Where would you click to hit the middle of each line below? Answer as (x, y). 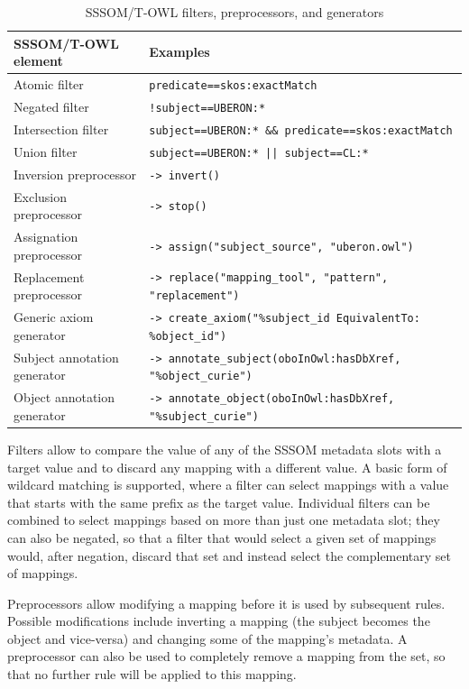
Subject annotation (66, 357)
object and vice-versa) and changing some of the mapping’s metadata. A (207, 638)
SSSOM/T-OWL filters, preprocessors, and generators (234, 12)
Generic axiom (54, 317)
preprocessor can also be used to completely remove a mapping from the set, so (226, 656)
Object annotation (64, 397)
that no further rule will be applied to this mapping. (152, 674)
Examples (179, 52)
